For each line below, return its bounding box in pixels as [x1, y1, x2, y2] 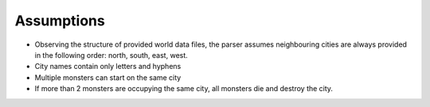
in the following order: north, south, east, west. [34, 50, 189, 59]
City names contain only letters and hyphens [34, 62, 182, 71]
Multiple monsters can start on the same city [34, 72, 182, 82]
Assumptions [14, 12, 105, 29]
